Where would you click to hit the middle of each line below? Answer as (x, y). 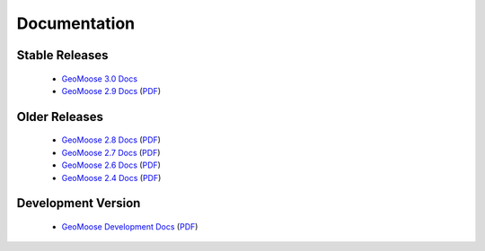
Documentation (76, 23)
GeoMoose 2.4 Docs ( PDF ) (111, 177)
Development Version (79, 203)
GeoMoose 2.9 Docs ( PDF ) (111, 91)
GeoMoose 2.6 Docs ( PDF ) (111, 165)
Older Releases (60, 117)
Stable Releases (62, 55)
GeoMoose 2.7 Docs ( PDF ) (111, 152)
